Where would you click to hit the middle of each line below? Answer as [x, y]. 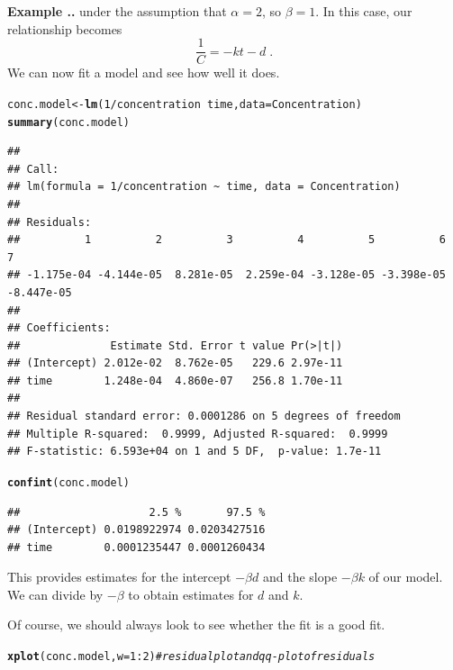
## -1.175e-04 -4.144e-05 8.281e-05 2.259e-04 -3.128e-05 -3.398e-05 [226, 275]
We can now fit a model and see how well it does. [144, 72]
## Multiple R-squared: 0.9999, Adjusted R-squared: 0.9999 [198, 434]
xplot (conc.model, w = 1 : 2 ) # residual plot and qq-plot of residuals [191, 657]
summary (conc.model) [69, 122]
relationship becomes [65, 28]
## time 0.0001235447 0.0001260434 [136, 547]
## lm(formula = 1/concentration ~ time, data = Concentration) [204, 187]
